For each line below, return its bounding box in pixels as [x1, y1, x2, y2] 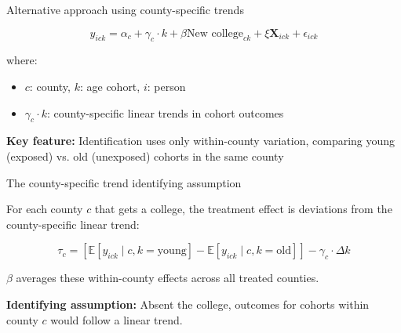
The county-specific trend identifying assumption [6, 174, 242, 190]
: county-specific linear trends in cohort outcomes [46, 104, 284, 121]
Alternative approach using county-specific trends [6, 2, 244, 17]
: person [147, 78, 186, 94]
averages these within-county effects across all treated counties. [16, 270, 319, 286]
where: [6, 52, 38, 68]
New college [187, 27, 243, 39]
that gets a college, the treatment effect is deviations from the [94, 201, 392, 217]
